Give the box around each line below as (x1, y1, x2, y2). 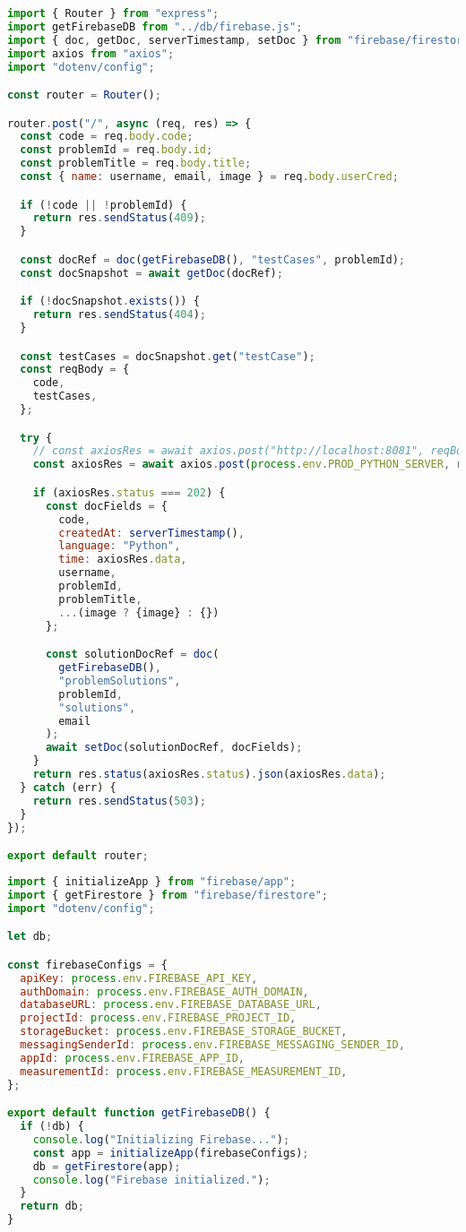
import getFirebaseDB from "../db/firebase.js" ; (7, 20, 303, 33)
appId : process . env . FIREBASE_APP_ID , (20, 1051, 245, 1064)
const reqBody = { (20, 363, 130, 376)
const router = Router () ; (7, 89, 161, 102)
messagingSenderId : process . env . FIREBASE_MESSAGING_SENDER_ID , (20, 1038, 405, 1051)
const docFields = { (45, 499, 168, 513)
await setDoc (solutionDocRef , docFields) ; (45, 741, 303, 754)
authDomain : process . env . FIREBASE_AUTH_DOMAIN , (20, 985, 309, 998)
